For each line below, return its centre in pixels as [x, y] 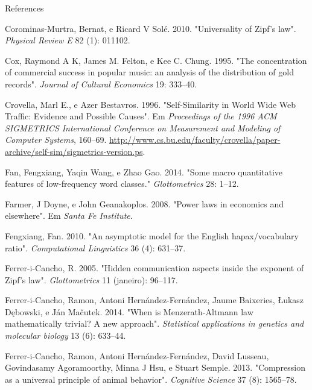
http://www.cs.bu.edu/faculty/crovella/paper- [195, 140]
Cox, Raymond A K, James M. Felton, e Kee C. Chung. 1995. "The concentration [156, 60]
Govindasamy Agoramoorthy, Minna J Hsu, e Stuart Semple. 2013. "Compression [155, 367]
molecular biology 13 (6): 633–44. [65, 335]
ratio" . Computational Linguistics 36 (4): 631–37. [95, 247]
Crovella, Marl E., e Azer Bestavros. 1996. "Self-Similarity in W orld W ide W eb [151, 104]
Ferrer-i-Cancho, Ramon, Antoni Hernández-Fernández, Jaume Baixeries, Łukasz [154, 300]
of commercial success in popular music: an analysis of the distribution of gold [149, 72]
